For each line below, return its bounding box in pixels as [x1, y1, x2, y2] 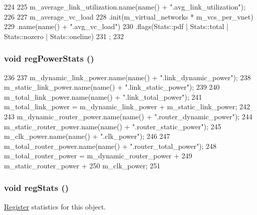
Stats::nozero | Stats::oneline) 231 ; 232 [4, 31, 124, 41]
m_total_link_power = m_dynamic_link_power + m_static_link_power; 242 [4, 101, 250, 112]
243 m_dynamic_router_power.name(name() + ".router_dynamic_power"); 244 [4, 111, 252, 121]
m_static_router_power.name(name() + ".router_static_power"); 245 [4, 121, 221, 131]
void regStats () [4, 181, 69, 194]
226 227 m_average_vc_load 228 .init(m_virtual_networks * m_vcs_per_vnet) [4, 11, 253, 22]
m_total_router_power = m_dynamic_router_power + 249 [4, 150, 192, 161]
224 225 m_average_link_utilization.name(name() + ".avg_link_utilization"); [4, 2, 245, 12]
